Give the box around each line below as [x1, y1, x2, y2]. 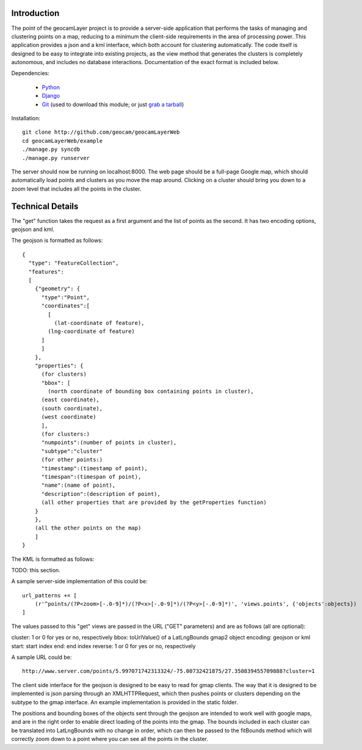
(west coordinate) [41, 413, 96, 421]
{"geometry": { [34, 285, 81, 293]
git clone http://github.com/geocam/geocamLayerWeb [22, 129, 180, 136]
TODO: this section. [11, 566, 60, 573]
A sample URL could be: [11, 654, 72, 661]
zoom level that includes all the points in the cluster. [11, 185, 142, 192]
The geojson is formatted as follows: [11, 237, 103, 244]
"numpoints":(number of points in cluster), [41, 439, 177, 446]
